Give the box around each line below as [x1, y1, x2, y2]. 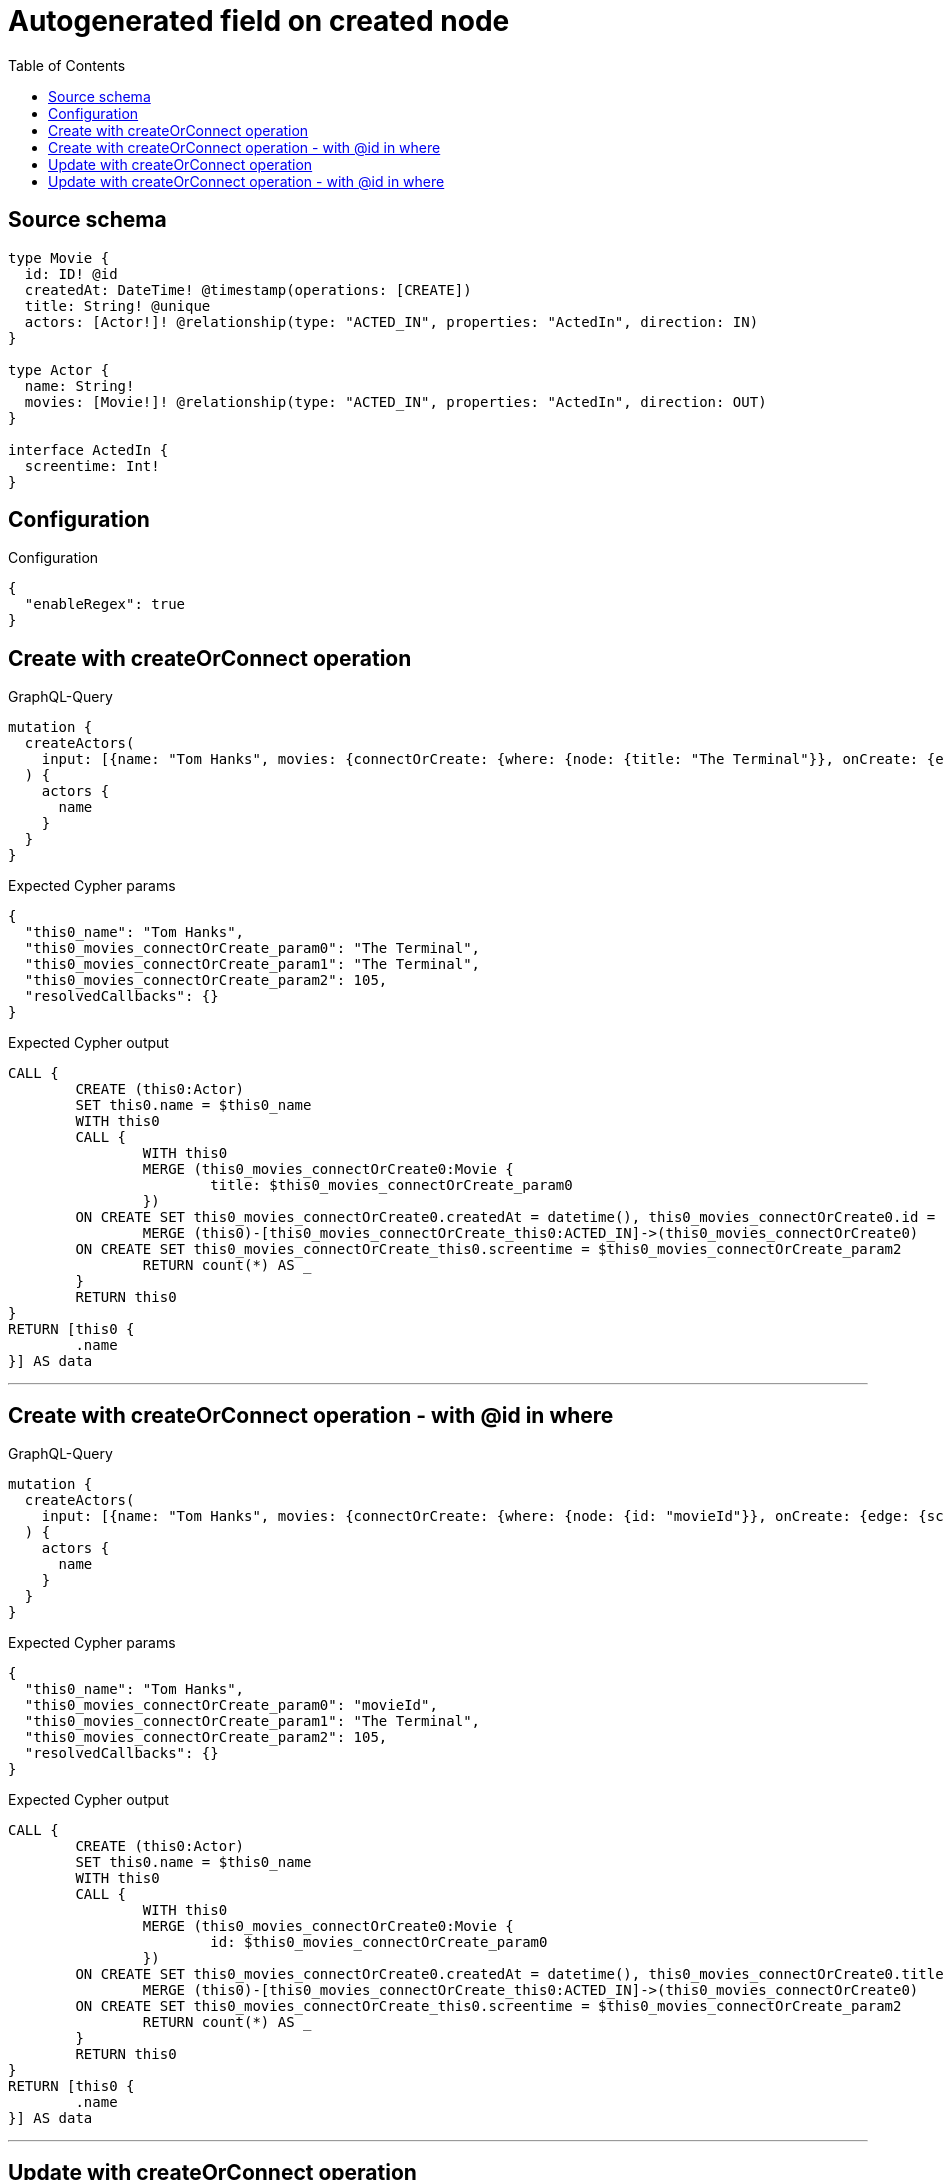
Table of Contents [8, 56, 126, 74]
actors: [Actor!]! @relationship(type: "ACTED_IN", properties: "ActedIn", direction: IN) [24, 313, 759, 330]
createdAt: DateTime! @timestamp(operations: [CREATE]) [24, 281, 472, 298]
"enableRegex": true [24, 596, 186, 613]
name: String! [24, 377, 135, 394]
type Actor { [8, 361, 110, 378]
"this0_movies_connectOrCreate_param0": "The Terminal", [24, 940, 481, 957]
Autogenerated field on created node [8, 4, 510, 38]
